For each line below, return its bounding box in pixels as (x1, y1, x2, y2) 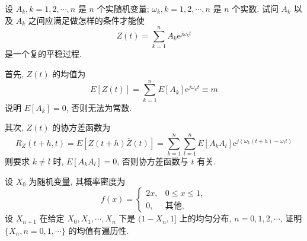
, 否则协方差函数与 (117, 154, 188, 167)
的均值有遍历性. (68, 224, 129, 236)
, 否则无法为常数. (66, 101, 132, 113)
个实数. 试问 (232, 2, 279, 14)
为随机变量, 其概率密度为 (28, 175, 126, 187)
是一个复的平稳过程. (5, 47, 82, 60)
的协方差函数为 (52, 121, 111, 134)
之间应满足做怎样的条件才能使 (28, 14, 145, 26)
